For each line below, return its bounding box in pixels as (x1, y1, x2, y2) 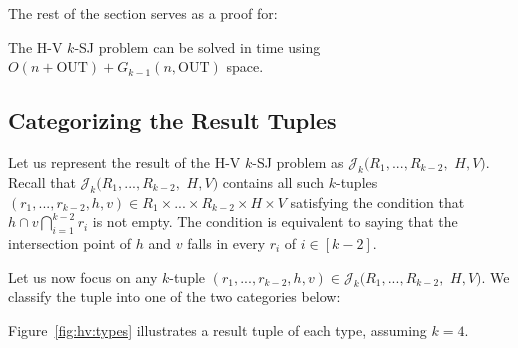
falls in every (187, 232, 266, 253)
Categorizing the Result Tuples (8, 105, 337, 136)
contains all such (222, 171, 325, 192)
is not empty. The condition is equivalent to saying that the (92, 211, 458, 232)
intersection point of (8, 232, 132, 253)
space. (226, 56, 264, 77)
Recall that (8, 171, 76, 192)
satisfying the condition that (290, 191, 465, 212)
